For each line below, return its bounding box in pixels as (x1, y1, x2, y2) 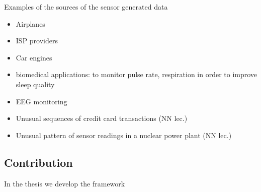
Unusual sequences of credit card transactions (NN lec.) (16, 113, 188, 123)
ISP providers (16, 35, 58, 46)
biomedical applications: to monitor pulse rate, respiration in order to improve (16, 69, 257, 80)
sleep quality (16, 79, 55, 89)
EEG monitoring (16, 96, 67, 106)
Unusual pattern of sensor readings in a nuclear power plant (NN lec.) (16, 130, 232, 140)
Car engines (16, 52, 52, 62)
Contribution (4, 154, 73, 170)
